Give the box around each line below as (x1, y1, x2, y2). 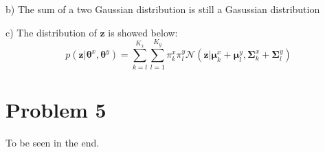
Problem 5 (5, 95, 107, 123)
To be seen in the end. (5, 135, 100, 149)
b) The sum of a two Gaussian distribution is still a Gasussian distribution (5, 2, 320, 16)
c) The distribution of (5, 25, 97, 39)
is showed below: (108, 25, 178, 39)
